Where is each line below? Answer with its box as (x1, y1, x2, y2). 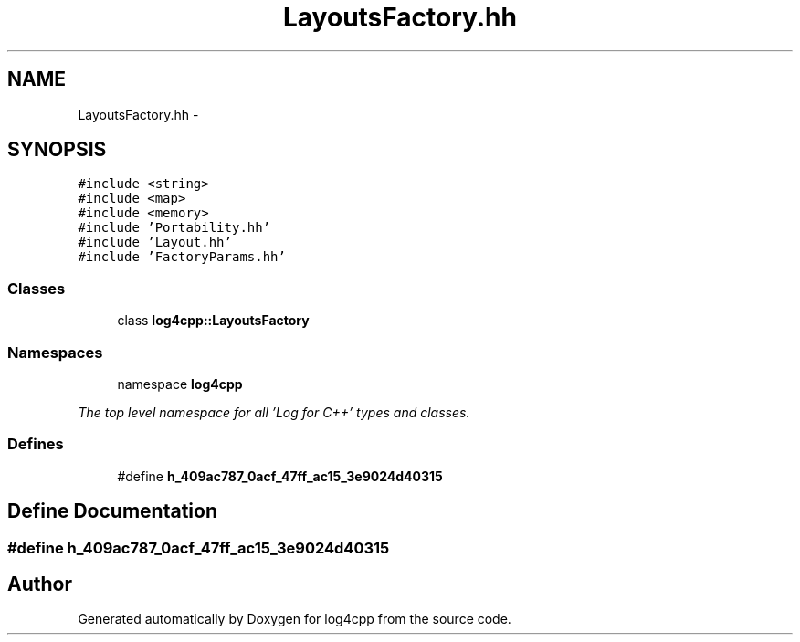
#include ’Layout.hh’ (78, 235, 232, 250)
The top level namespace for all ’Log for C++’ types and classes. (78, 404, 470, 420)
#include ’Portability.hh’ (78, 220, 271, 236)
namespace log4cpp (117, 375, 243, 392)
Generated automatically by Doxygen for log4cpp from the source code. (78, 611, 511, 627)
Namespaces (7, 342, 103, 362)
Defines (7, 435, 64, 454)
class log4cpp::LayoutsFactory (117, 312, 310, 329)
